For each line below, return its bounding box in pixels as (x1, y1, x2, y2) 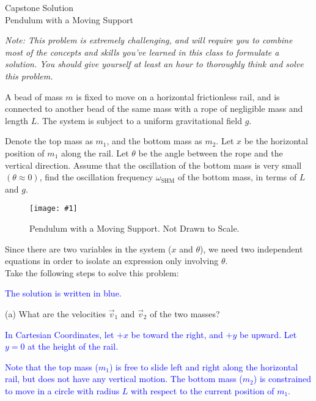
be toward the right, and (131, 328, 223, 340)
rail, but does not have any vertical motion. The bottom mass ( (5, 372, 243, 385)
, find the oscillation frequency (39, 171, 153, 183)
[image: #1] (29, 204, 78, 213)
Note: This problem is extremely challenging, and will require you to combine (5, 34, 293, 46)
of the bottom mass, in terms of (177, 171, 297, 183)
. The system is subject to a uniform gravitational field (37, 114, 242, 127)
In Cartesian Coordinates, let (5, 328, 114, 340)
